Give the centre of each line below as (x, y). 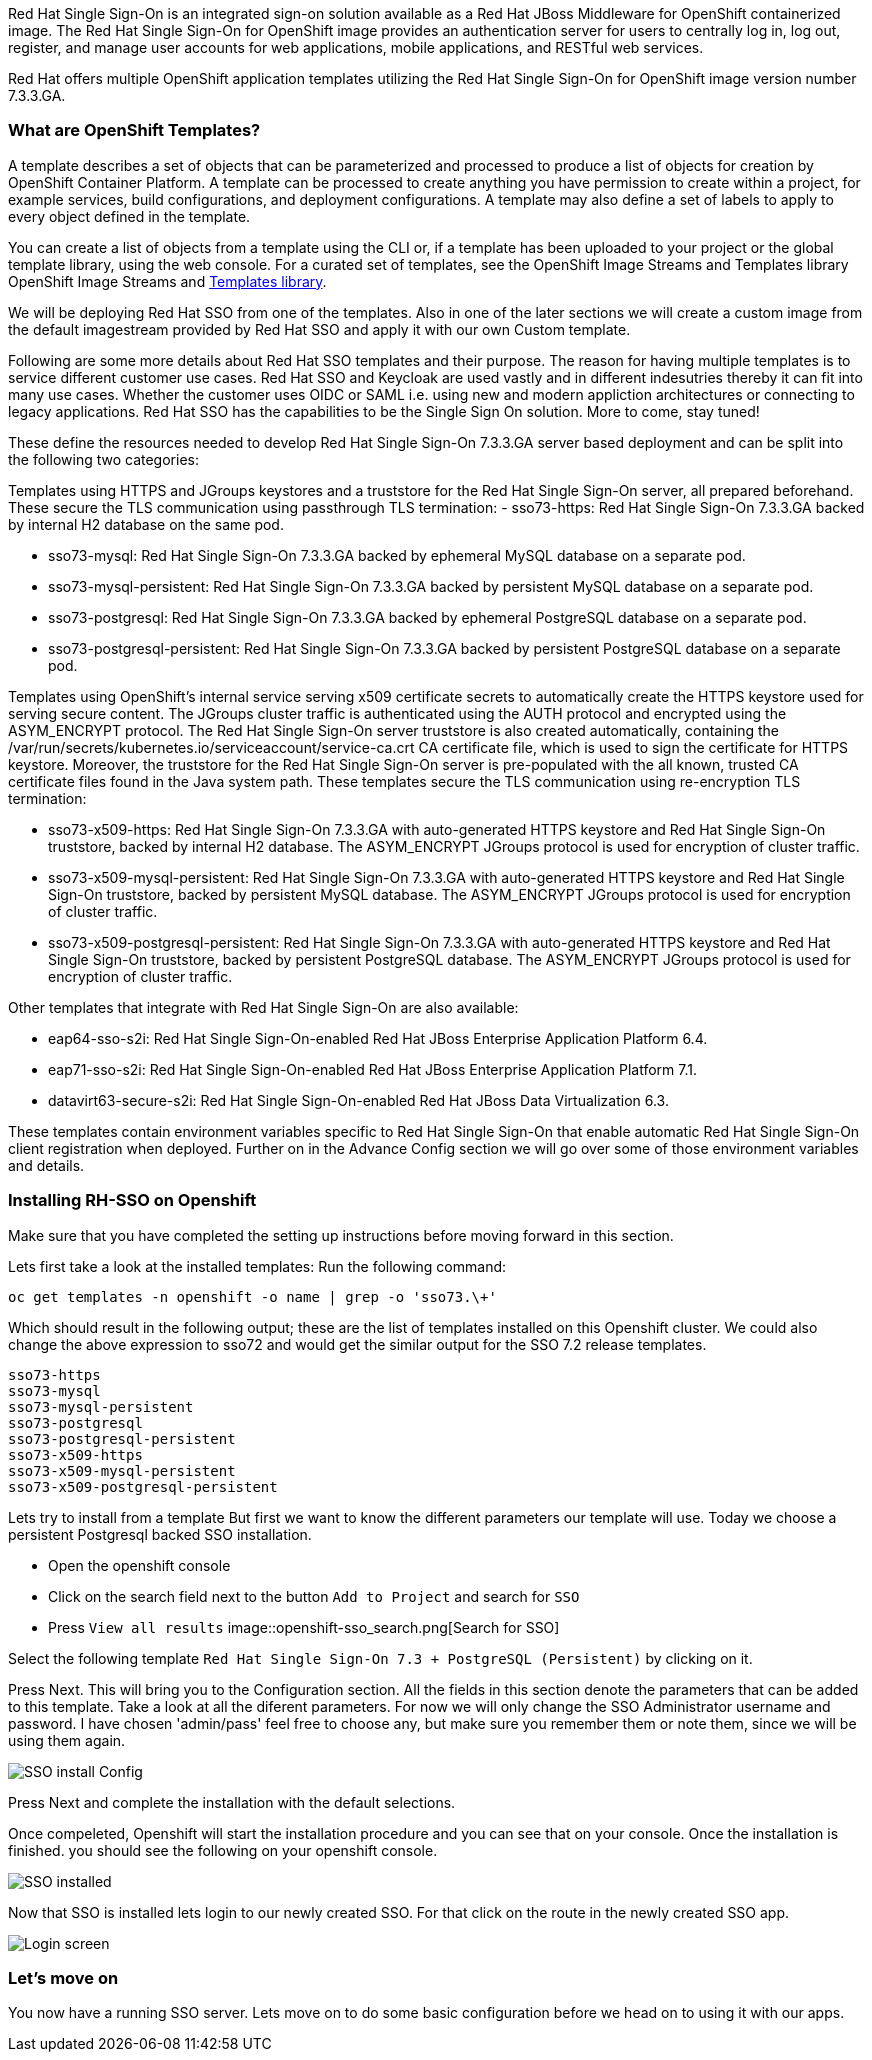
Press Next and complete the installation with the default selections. (232, 1802)
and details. (46, 1165)
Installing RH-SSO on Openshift (132, 1200)
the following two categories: (103, 459)
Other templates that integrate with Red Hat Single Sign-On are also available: (263, 1007)
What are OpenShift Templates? (134, 130)
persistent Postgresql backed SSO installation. (160, 1534)
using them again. (67, 1740)
